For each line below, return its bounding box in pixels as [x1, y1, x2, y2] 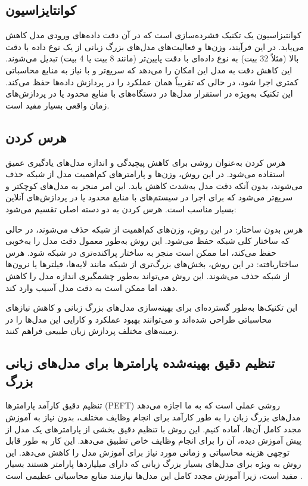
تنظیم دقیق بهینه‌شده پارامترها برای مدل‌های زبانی [5, 354, 275, 372]
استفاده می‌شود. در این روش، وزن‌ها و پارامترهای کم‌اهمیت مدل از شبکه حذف [5, 168, 285, 180]
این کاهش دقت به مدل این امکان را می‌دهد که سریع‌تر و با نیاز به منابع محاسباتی [5, 63, 293, 76]
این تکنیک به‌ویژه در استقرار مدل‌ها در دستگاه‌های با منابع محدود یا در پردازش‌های [5, 87, 293, 100]
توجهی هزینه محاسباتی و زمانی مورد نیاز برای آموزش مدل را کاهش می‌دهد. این [5, 445, 290, 458]
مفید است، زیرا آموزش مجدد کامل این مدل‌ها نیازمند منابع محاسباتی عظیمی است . [5, 469, 303, 482]
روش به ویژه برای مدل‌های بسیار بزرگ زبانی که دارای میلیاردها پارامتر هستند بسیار [5, 457, 301, 470]
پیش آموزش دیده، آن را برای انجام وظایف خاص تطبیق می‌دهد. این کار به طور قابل [5, 434, 301, 447]
